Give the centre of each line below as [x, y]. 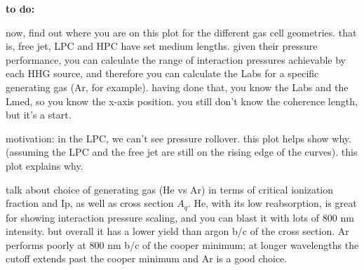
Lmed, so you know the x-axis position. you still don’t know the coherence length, [182, 101]
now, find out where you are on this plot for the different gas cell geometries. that [181, 32]
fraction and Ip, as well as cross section [90, 203]
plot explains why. [45, 165]
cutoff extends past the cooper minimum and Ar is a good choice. [147, 258]
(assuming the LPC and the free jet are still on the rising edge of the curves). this [182, 152]
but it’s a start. [39, 115]
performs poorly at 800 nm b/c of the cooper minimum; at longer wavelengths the [182, 244]
